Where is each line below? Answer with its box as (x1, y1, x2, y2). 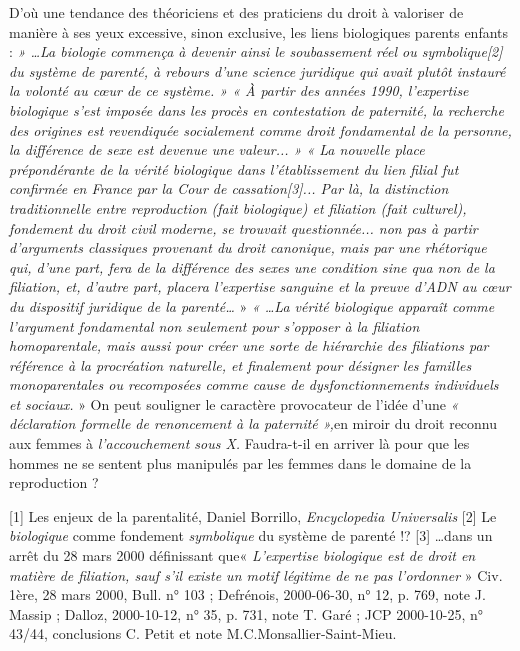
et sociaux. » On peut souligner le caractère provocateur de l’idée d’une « (9, 393, 459, 414)
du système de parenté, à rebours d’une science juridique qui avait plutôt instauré (9, 60, 506, 81)
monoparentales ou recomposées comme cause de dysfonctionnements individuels (9, 374, 499, 395)
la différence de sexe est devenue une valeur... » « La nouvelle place (9, 139, 425, 160)
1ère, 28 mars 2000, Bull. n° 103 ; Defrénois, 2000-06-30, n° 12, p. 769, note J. (9, 584, 486, 605)
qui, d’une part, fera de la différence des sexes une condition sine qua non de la (9, 256, 495, 277)
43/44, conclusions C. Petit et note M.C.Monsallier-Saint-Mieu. (9, 623, 397, 644)
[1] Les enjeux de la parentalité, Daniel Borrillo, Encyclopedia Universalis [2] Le (9, 505, 497, 526)
